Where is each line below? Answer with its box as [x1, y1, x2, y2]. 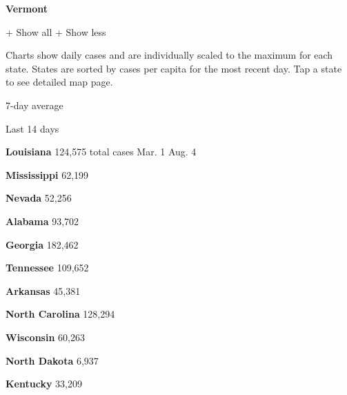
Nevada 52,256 [6, 191, 72, 205]
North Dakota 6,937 [6, 353, 99, 367]
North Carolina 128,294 [6, 307, 115, 321]
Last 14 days [6, 121, 59, 135]
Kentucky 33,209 [6, 376, 82, 391]
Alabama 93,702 [6, 213, 79, 228]
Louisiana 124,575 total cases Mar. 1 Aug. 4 [6, 144, 197, 159]
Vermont [6, 1, 48, 15]
